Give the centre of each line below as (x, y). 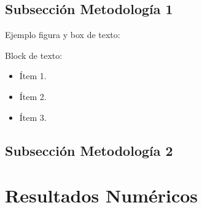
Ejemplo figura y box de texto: (63, 35)
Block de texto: (34, 55)
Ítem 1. (33, 76)
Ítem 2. (33, 96)
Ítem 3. (33, 117)
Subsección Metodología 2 (89, 150)
